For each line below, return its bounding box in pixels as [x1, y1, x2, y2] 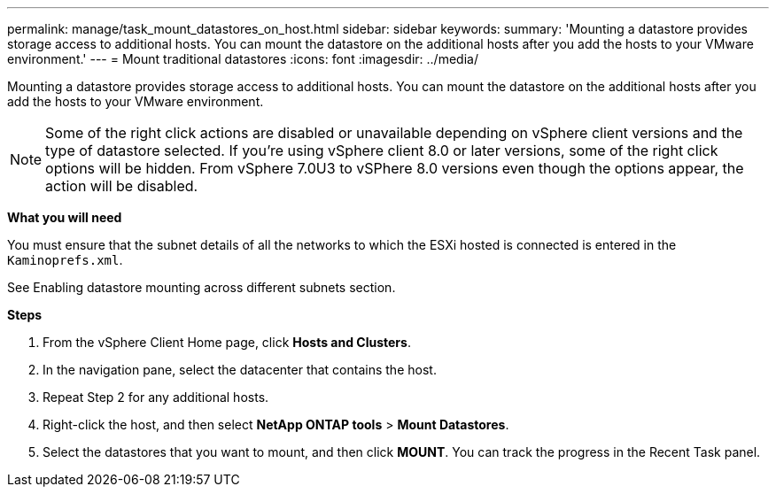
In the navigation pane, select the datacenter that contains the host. [43, 362, 437, 377]
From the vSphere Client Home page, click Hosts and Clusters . [43, 335, 411, 350]
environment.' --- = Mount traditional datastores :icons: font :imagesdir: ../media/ [7, 51, 478, 66]
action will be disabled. [45, 177, 198, 195]
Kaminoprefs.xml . [7, 252, 123, 267]
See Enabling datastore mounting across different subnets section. [7, 280, 396, 295]
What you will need [7, 210, 122, 225]
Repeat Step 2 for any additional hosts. [43, 390, 269, 405]
